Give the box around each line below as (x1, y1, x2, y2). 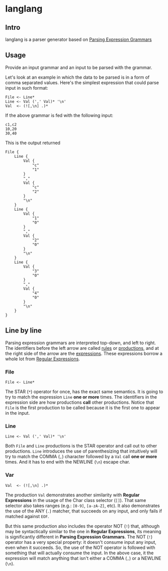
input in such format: (5, 85, 48, 91)
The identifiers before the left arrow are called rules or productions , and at (5, 345, 159, 351)
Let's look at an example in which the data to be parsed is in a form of (5, 74, 150, 80)
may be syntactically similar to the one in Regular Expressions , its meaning (5, 528, 161, 534)
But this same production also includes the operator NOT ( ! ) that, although (5, 523, 160, 529)
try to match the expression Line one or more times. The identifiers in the (5, 394, 157, 400)
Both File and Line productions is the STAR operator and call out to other (5, 443, 157, 449)
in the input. (5, 410, 30, 416)
